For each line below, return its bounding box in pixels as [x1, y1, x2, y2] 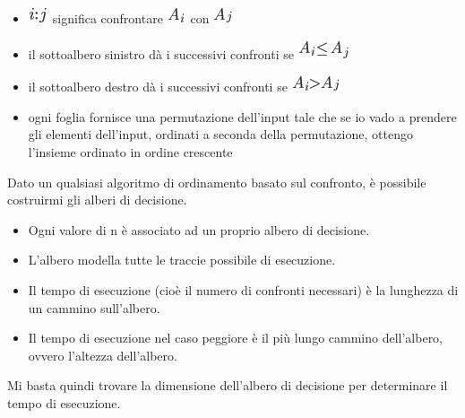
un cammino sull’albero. [28, 298, 160, 317]
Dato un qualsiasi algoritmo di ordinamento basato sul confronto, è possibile [7, 172, 426, 191]
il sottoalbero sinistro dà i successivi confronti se [28, 44, 294, 63]
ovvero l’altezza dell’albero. [28, 345, 177, 364]
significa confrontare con [52, 9, 210, 27]
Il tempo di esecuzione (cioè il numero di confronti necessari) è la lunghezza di [28, 280, 459, 299]
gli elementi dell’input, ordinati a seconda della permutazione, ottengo [28, 125, 413, 144]
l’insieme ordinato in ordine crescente [28, 142, 233, 161]
